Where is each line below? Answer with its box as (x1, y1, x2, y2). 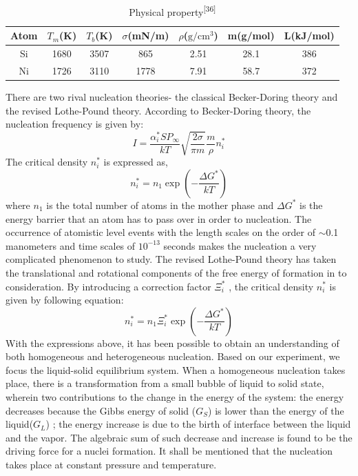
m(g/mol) (227, 28, 275, 43)
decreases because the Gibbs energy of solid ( (6, 403, 196, 417)
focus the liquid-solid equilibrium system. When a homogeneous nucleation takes (6, 362, 346, 377)
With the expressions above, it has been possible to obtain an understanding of (6, 335, 339, 350)
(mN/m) (127, 28, 169, 43)
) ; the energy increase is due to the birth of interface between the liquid (45, 417, 351, 431)
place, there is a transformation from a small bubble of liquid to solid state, (6, 376, 324, 390)
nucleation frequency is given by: (6, 117, 144, 131)
